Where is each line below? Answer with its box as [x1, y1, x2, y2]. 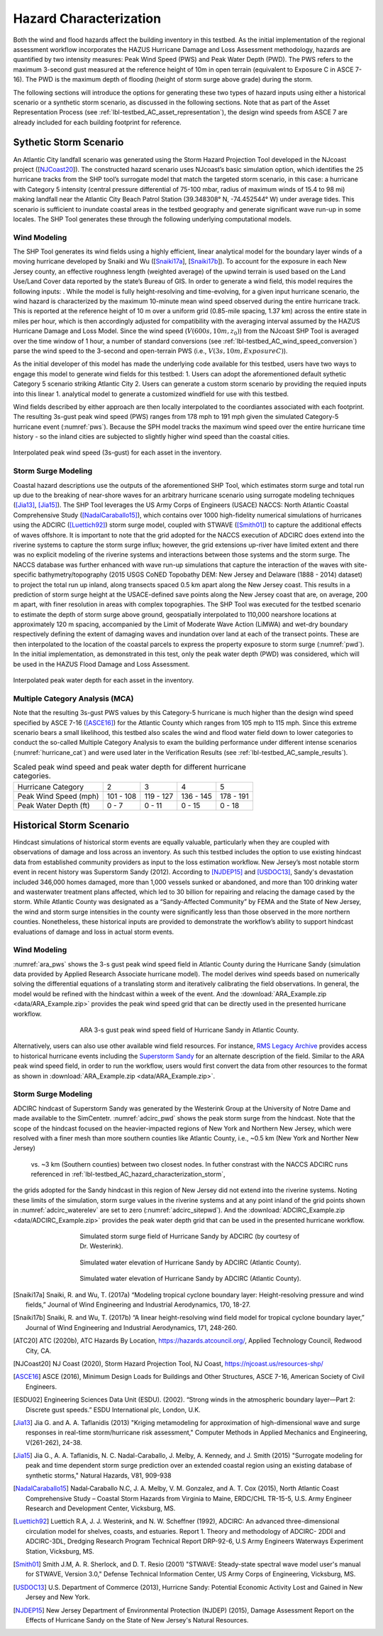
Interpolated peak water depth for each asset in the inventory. [13, 676, 194, 685]
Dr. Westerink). [79, 1242, 123, 1250]
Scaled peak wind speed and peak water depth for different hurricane [13, 762, 246, 772]
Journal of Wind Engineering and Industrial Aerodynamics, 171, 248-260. [26, 1323, 238, 1331]
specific [13, 570, 37, 579]
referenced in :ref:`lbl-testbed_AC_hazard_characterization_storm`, [30, 1170, 226, 1179]
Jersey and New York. [26, 1593, 91, 1601]
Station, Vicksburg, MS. [26, 1547, 95, 1555]
